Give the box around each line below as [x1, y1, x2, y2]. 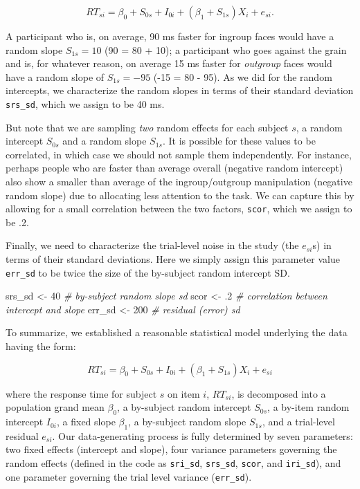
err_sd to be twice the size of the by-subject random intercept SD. [6, 265, 290, 279]
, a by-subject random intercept [117, 400, 251, 414]
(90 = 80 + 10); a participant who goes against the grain [105, 42, 347, 57]
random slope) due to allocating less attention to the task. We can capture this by [6, 187, 354, 202]
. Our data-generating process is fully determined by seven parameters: [52, 428, 353, 443]
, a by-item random [267, 400, 350, 414]
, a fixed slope [57, 414, 116, 429]
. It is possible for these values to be [162, 133, 316, 148]
